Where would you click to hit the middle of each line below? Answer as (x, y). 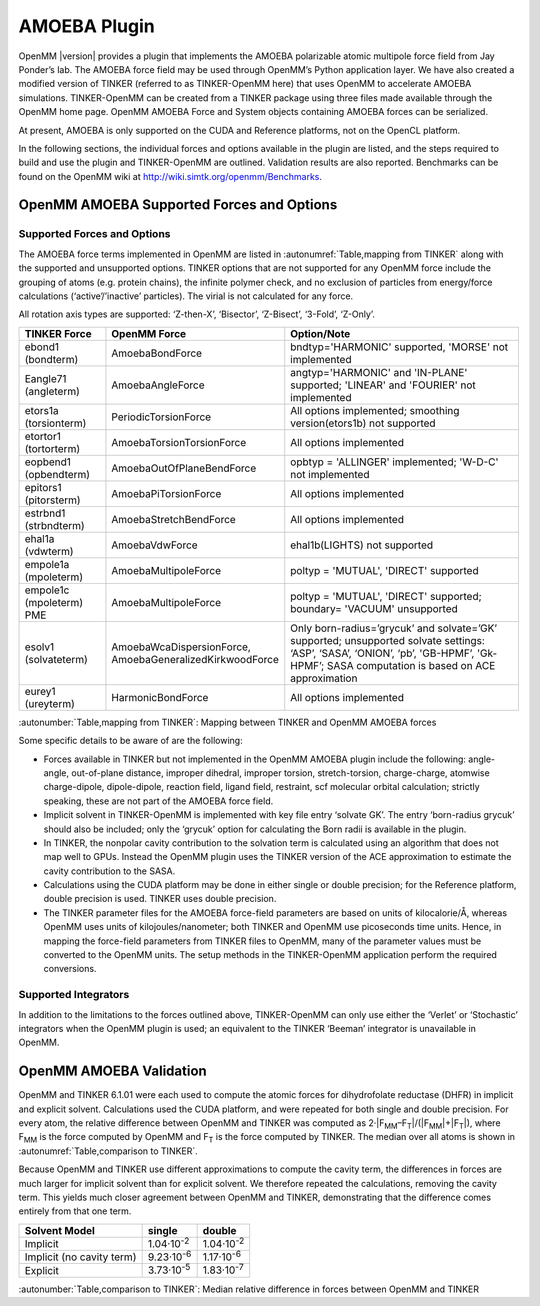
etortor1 (43, 436)
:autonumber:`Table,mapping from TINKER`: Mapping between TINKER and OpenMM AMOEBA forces (227, 722)
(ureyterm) (49, 703)
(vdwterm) (49, 551)
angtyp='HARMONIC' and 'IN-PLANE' (379, 372)
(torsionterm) (55, 423)
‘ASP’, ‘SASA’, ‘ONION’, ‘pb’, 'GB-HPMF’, (382, 653)
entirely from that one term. (75, 1211)
